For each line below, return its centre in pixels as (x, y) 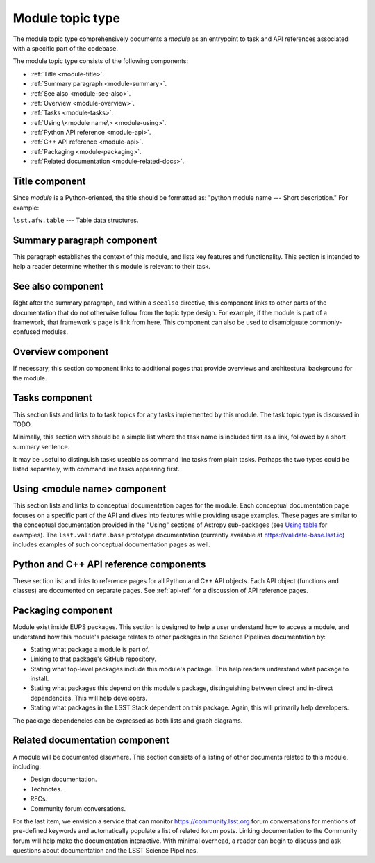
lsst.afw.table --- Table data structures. (76, 220)
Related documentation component (91, 740)
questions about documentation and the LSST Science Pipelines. (106, 851)
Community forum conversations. (78, 808)
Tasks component (53, 398)
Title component (49, 182)
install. (40, 679)
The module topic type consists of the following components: (101, 61)
